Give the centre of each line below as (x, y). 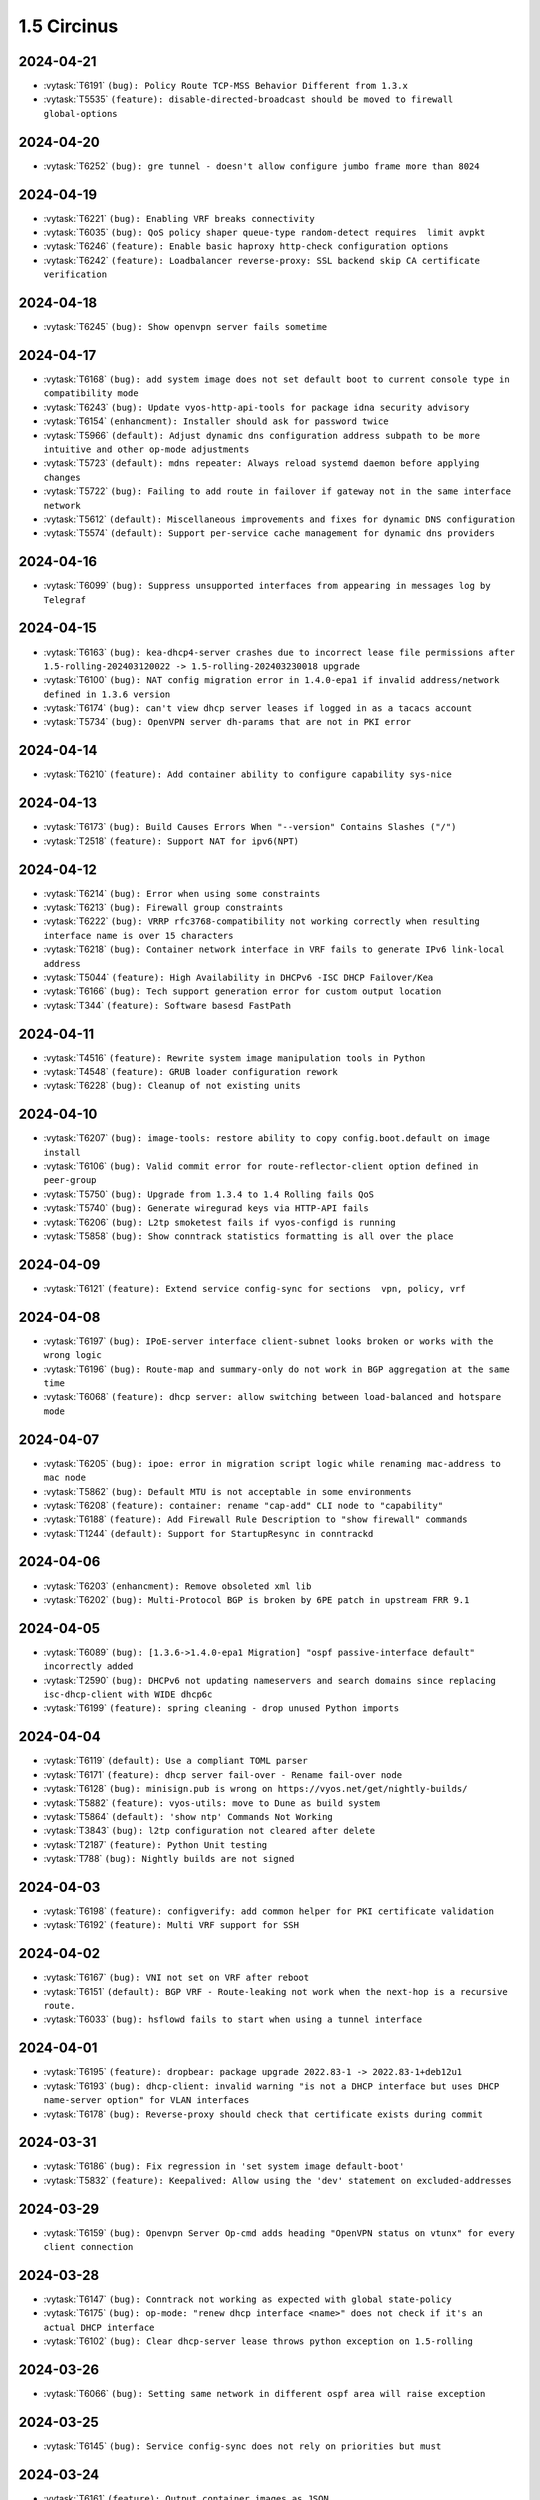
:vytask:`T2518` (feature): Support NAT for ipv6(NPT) (171, 841)
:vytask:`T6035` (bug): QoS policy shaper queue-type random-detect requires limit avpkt (264, 232)
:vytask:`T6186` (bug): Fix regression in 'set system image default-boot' (224, 2166)
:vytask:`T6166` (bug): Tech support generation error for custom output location (242, 991)
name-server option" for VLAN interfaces (146, 2100)
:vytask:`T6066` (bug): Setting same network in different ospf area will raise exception (264, 2394)
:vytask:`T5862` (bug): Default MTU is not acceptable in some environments (227, 1491)
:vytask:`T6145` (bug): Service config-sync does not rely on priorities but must (242, 2446)
